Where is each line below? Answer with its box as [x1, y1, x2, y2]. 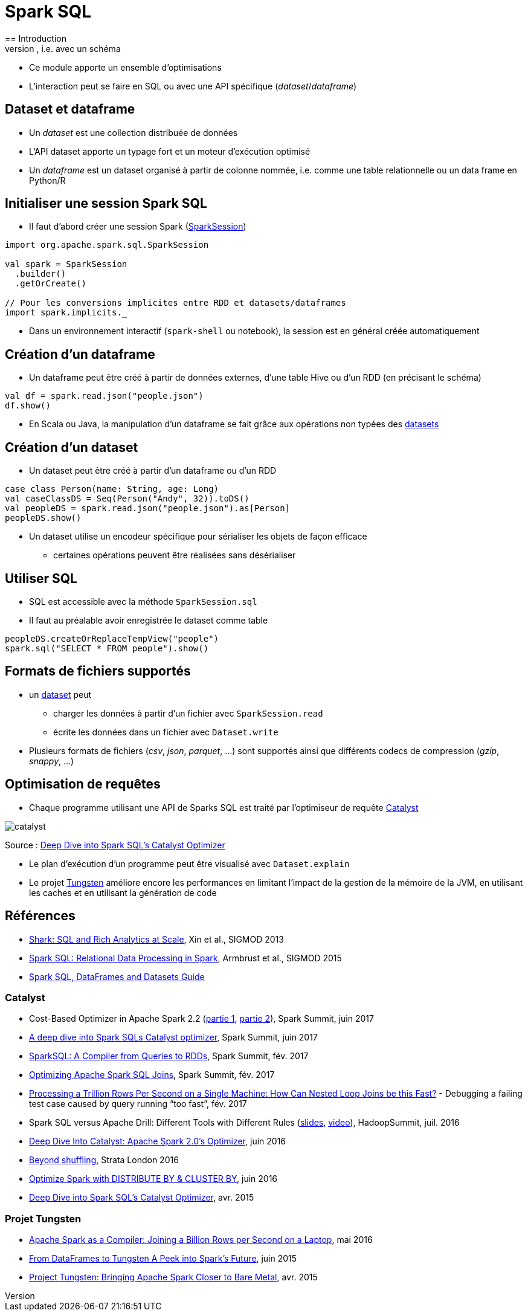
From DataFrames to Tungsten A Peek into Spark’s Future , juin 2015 [29, 1253, 297, 1263]
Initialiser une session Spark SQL [5, 196, 207, 211]
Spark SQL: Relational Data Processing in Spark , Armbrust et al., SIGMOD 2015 [29, 952, 342, 963]
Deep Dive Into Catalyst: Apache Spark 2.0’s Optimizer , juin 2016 [29, 1136, 286, 1147]
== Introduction [5, 33, 66, 44]
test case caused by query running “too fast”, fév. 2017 [29, 1098, 247, 1109]
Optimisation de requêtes [5, 776, 161, 792]
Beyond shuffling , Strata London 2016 [29, 1155, 179, 1166]
